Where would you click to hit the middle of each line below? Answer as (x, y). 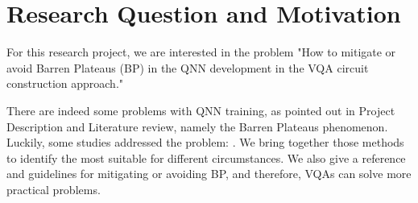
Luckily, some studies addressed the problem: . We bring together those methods (205, 142)
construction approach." (65, 83)
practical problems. (54, 189)
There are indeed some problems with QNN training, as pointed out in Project (201, 110)
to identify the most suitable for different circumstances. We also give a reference (206, 157)
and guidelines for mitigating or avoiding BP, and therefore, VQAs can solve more (209, 174)
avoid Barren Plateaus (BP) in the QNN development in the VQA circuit (188, 67)
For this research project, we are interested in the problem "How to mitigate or (201, 52)
